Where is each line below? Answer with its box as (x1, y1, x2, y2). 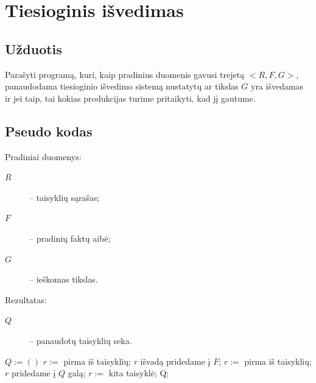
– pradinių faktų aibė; (29, 231, 111, 244)
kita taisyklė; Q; (108, 367, 169, 379)
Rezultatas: (5, 293, 47, 306)
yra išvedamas (250, 80, 304, 93)
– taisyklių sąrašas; (29, 191, 100, 203)
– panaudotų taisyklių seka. (29, 334, 132, 346)
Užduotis (5, 39, 62, 58)
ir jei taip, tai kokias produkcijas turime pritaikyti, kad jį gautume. (5, 91, 256, 104)
